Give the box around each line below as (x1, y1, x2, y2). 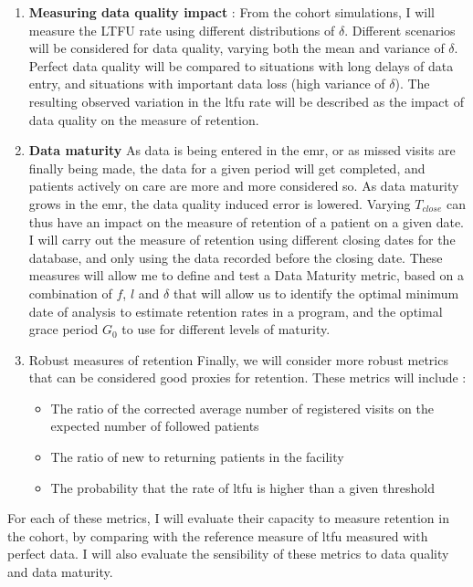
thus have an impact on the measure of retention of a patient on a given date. (28, 212, 465, 231)
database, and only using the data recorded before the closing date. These (28, 247, 443, 267)
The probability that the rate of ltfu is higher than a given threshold (50, 477, 435, 497)
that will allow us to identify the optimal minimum (173, 283, 459, 302)
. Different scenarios (344, 20, 456, 39)
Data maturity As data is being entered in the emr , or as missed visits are (28, 141, 456, 160)
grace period (28, 320, 99, 339)
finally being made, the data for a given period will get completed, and (28, 158, 426, 177)
